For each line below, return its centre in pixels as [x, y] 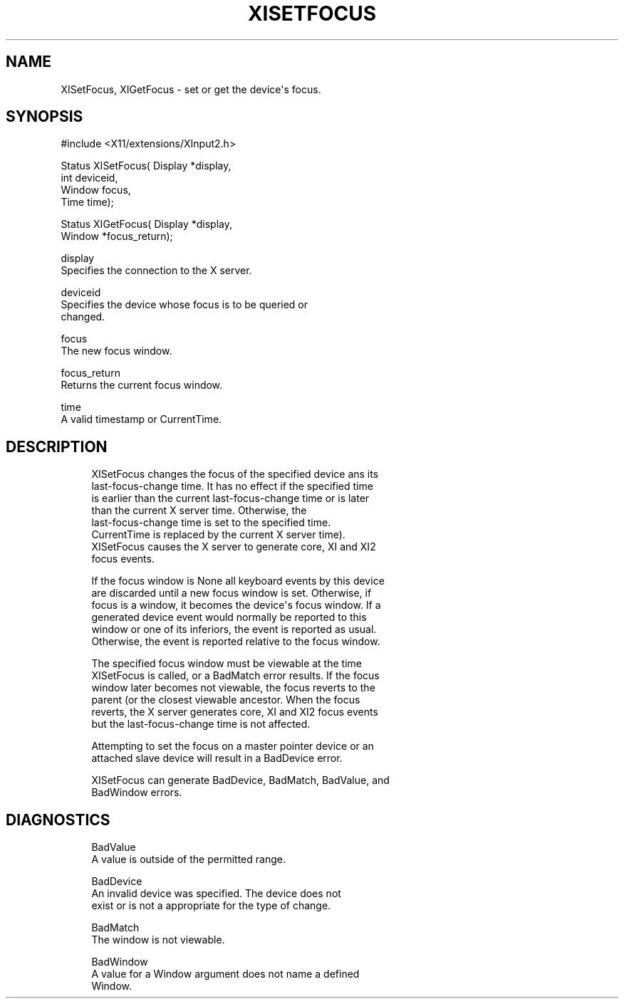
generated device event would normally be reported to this [229, 617]
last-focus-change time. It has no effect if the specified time [232, 486]
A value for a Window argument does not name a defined [225, 974]
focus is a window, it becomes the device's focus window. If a [236, 605]
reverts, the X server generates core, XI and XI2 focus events [235, 712]
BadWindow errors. [137, 793]
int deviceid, [89, 178]
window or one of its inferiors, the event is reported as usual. [234, 629]
